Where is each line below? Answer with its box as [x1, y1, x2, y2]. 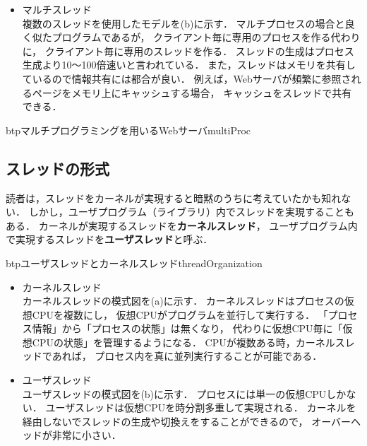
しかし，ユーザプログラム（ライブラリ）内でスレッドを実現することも [28, 204, 354, 219]
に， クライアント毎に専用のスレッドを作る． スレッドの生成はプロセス [22, 43, 354, 58]
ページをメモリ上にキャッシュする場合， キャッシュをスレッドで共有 [32, 85, 352, 100]
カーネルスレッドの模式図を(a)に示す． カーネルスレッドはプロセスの [22, 293, 344, 308]
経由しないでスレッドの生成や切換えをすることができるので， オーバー [22, 413, 351, 428]
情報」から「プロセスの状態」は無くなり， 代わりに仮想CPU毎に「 [32, 321, 343, 336]
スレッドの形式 [6, 157, 109, 179]
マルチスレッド [22, 2, 92, 16]
